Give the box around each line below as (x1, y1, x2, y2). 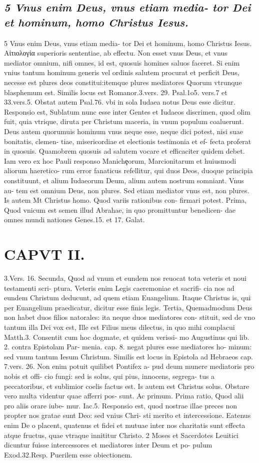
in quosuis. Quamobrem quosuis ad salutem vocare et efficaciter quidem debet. (4, 146, 245, 156)
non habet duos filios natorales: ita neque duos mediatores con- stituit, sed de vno (4, 312, 255, 322)
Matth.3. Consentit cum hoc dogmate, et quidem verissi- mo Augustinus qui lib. (4, 331, 249, 342)
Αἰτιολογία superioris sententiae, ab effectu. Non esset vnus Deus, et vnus (4, 48, 227, 58)
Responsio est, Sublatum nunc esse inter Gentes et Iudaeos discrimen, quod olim (4, 106, 250, 117)
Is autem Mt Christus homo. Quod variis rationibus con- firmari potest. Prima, (4, 195, 247, 205)
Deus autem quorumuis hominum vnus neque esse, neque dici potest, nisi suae (4, 126, 243, 136)
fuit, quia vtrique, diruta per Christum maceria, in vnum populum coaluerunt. (4, 116, 244, 127)
